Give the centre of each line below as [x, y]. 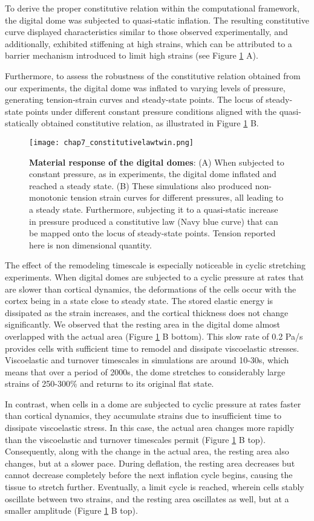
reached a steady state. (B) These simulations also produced [141, 185]
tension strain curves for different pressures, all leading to [177, 197]
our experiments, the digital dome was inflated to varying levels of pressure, [145, 87]
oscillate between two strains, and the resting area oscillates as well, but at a [147, 498]
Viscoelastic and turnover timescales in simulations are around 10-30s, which [147, 360]
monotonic [48, 197]
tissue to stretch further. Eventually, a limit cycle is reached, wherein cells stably [155, 487]
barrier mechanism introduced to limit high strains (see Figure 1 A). [132, 55]
